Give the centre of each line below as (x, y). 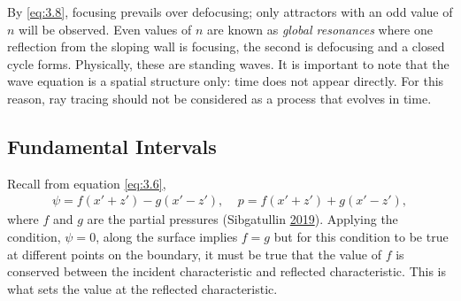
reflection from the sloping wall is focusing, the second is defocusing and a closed (226, 46)
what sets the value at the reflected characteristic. (142, 288)
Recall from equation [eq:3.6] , (87, 183)
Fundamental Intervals (112, 146)
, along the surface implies (167, 236)
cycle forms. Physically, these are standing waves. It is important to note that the (228, 63)
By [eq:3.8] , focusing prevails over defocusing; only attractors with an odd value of (230, 12)
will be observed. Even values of (105, 29)
